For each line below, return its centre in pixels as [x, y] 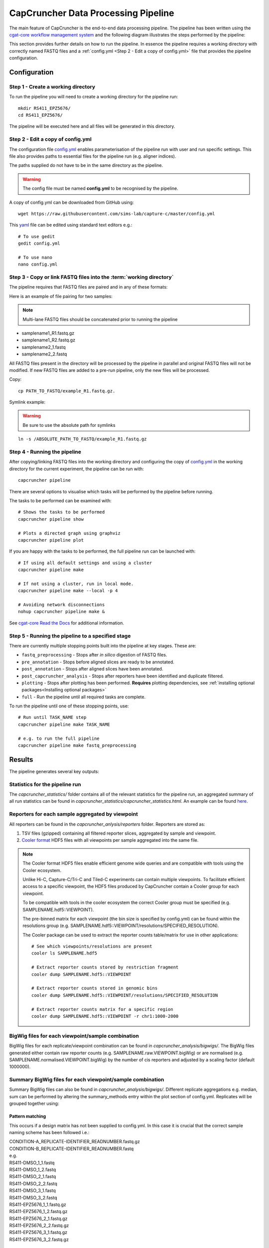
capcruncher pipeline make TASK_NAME [64, 724]
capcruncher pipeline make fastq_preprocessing [77, 746]
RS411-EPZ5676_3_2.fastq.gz [39, 1239]
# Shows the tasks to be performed [62, 512]
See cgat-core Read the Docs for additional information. [67, 623]
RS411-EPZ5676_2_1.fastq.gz [38, 1219]
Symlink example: [27, 402]
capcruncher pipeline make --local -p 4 [68, 591]
